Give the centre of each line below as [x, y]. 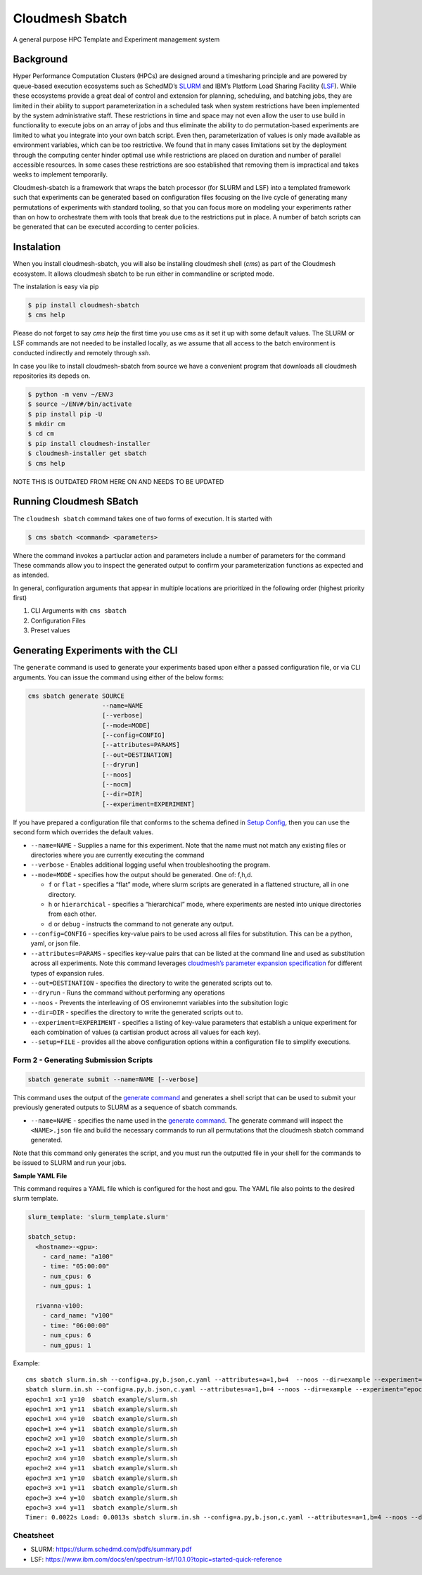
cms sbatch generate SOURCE [76, 696]
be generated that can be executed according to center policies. [106, 227]
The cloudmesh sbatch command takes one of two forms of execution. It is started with [143, 518]
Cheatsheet [33, 1536]
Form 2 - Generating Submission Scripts [83, 1060]
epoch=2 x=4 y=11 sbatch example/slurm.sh [102, 1468]
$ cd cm [41, 434]
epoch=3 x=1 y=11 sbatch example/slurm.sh [102, 1488]
